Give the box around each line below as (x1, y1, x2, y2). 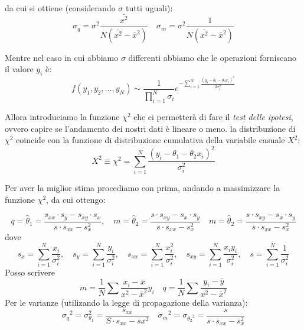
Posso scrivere (5, 266, 55, 278)
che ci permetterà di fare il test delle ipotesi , (133, 110, 293, 122)
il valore (5, 63, 34, 75)
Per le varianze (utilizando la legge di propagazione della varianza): (5, 296, 248, 309)
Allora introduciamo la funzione (5, 110, 120, 122)
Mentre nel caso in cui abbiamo (5, 51, 119, 63)
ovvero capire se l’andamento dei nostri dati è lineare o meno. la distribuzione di (5, 122, 296, 134)
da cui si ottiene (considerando (5, 2, 116, 14)
